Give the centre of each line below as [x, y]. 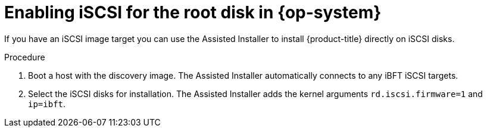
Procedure [25, 57]
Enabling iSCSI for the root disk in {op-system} [193, 12]
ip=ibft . [47, 104]
